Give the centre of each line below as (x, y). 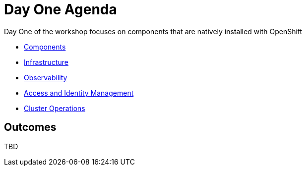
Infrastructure (46, 62)
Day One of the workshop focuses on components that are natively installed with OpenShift (153, 31)
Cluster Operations (55, 108)
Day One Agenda (61, 9)
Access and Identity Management (79, 93)
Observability (46, 77)
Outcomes (30, 127)
